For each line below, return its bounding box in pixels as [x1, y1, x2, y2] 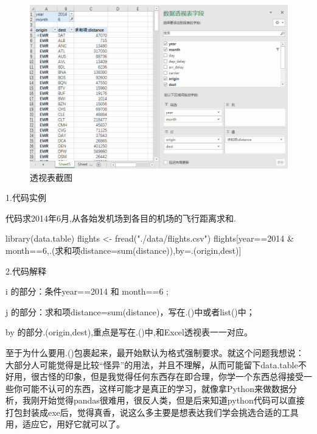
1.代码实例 [5, 191, 46, 204]
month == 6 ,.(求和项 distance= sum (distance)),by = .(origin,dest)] [5, 243, 242, 256]
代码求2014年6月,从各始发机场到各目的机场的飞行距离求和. [5, 211, 236, 224]
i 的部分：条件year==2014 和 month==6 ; [5, 285, 169, 298]
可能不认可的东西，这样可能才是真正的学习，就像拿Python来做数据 [22, 382, 288, 394]
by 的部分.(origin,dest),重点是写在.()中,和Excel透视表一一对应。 [5, 326, 253, 338]
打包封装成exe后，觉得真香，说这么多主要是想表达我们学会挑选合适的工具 [5, 405, 299, 418]
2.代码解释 [5, 264, 46, 277]
